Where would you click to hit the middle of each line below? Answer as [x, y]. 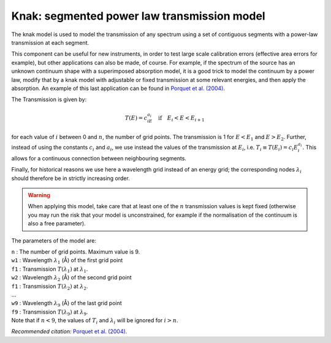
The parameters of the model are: [54, 240]
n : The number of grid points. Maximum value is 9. [76, 252]
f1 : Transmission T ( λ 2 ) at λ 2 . [50, 287]
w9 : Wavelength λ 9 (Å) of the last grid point [67, 304]
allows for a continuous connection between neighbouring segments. [99, 158]
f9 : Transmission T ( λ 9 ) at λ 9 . [50, 312]
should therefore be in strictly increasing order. [70, 178]
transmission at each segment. [50, 42]
